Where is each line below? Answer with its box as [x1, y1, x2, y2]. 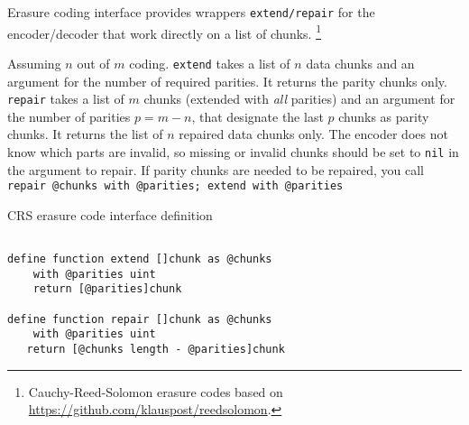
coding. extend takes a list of [129, 53, 290, 72]
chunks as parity [338, 106, 429, 125]
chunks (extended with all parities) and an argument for [143, 89, 455, 108]
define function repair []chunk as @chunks [7, 312, 272, 326]
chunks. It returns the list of [7, 125, 163, 143]
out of [77, 53, 110, 72]
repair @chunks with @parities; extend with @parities [7, 180, 344, 193]
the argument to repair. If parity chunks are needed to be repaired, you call [7, 160, 424, 179]
